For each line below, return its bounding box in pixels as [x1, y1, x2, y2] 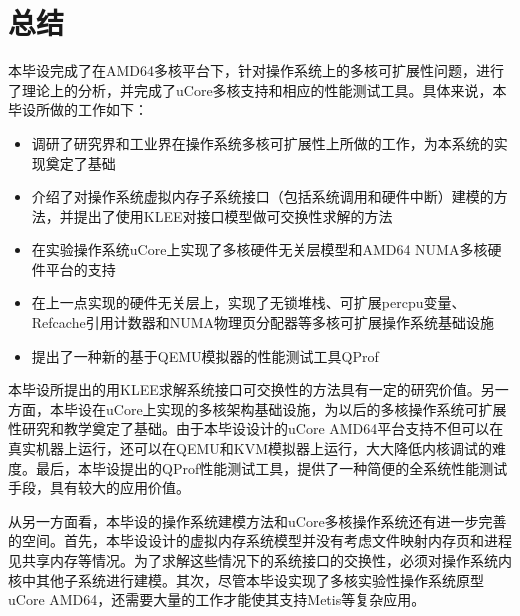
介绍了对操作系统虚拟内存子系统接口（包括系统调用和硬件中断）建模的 [31, 186, 494, 207]
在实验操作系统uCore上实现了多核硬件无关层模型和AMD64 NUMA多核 [31, 239, 488, 260]
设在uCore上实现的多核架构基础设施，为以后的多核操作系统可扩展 [77, 398, 507, 419]
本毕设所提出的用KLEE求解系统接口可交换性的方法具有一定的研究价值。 [8, 379, 481, 400]
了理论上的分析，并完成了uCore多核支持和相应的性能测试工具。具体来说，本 [8, 79, 507, 100]
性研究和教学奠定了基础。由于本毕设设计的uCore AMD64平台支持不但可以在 [8, 418, 504, 439]
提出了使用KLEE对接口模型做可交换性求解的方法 [73, 205, 393, 226]
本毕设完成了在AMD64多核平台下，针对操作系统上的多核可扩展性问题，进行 [8, 60, 505, 81]
